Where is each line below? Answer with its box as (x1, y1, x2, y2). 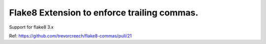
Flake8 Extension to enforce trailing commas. (9, 7, 199, 18)
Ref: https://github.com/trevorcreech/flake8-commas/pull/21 (9, 33, 132, 39)
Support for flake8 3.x (9, 24, 54, 30)
